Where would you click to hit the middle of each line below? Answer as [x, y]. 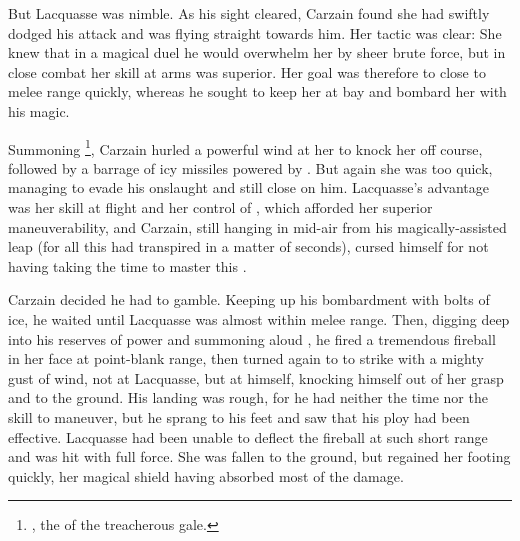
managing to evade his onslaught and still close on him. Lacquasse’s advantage [248, 187]
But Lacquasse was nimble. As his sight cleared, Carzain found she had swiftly [249, 13]
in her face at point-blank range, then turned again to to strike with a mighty [246, 358]
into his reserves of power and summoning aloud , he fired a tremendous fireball [252, 338]
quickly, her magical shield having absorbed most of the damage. [206, 475]
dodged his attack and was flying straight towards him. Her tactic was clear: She [255, 32]
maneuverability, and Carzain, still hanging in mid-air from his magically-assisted [257, 226]
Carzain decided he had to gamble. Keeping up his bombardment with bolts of [249, 299]
